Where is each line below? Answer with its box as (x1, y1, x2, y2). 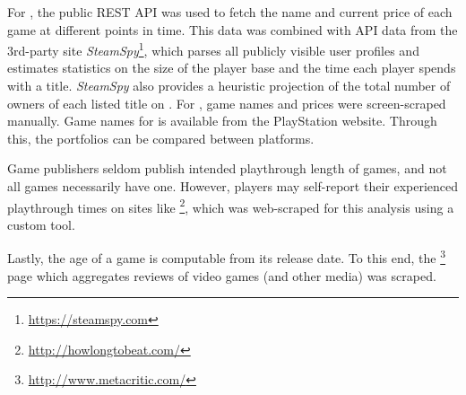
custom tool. (7, 215, 75, 233)
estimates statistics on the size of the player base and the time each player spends (7, 58, 456, 77)
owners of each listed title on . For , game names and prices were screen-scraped (7, 93, 446, 112)
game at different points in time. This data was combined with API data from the (7, 20, 458, 39)
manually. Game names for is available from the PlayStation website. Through (7, 111, 437, 130)
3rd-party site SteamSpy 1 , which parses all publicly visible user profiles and (7, 39, 419, 59)
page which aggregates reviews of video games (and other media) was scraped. (7, 266, 436, 285)
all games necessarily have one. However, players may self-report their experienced (7, 177, 459, 195)
